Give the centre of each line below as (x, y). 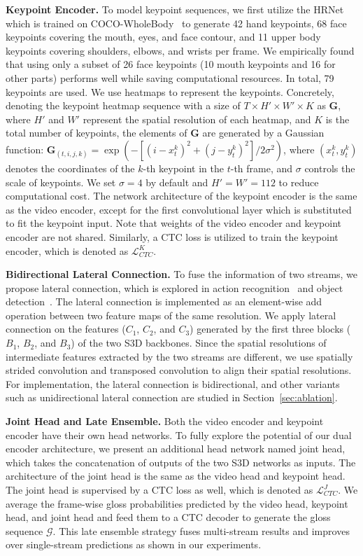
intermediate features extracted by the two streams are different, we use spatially (179, 356)
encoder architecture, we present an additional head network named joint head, (176, 449)
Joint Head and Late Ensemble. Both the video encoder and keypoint (165, 421)
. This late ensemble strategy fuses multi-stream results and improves (201, 530)
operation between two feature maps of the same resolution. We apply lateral (171, 315)
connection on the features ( (66, 329)
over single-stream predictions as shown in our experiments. (134, 544)
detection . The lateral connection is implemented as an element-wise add (164, 301)
